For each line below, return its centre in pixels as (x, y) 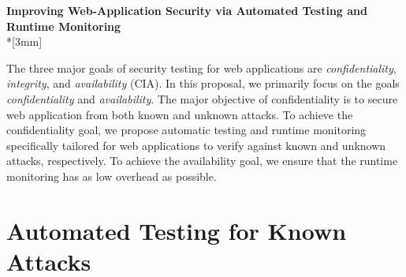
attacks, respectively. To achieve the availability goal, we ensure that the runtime (202, 161)
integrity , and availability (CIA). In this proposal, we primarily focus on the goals (203, 83)
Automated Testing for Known (177, 230)
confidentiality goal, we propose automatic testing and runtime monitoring (186, 130)
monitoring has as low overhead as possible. (112, 176)
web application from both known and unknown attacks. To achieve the (180, 114)
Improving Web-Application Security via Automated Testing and (187, 10)
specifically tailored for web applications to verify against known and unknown (196, 145)
